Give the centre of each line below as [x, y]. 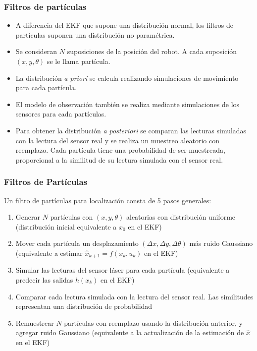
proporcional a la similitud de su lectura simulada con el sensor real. [119, 159]
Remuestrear [35, 322]
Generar [28, 217]
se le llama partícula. [78, 61]
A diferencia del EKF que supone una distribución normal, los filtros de [124, 25]
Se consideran [36, 51]
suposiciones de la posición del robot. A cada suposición [152, 51]
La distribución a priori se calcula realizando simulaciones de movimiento [127, 78]
